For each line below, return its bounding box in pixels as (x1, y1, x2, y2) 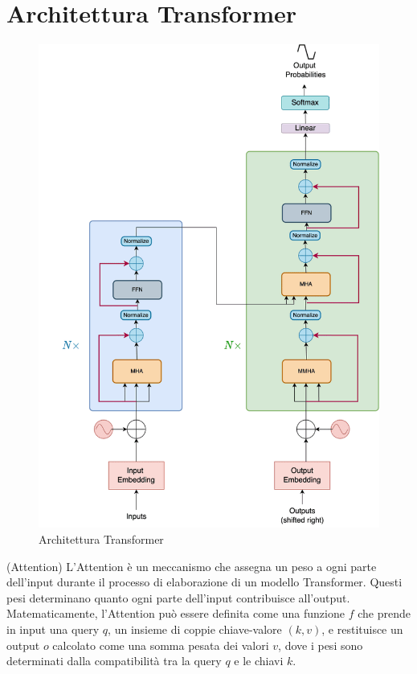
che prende (358, 605, 411, 622)
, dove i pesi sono (278, 636, 363, 653)
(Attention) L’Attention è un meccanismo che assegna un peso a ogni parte (6, 557, 377, 574)
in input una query (6, 621, 100, 638)
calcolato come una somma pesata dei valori (52, 636, 269, 653)
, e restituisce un (321, 621, 403, 638)
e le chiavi (234, 652, 284, 669)
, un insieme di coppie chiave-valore (108, 621, 282, 638)
